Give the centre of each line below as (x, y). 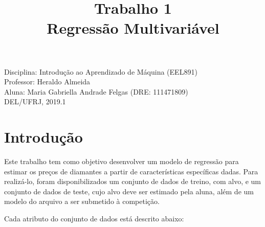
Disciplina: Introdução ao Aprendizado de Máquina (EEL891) (101, 71)
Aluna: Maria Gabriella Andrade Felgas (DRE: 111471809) (96, 91)
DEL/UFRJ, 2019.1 (35, 101)
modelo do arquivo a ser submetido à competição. (82, 201)
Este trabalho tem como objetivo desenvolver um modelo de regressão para (122, 161)
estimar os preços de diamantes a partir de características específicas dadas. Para (131, 171)
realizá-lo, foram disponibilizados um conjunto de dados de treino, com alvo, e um (133, 181)
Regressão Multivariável (133, 28)
